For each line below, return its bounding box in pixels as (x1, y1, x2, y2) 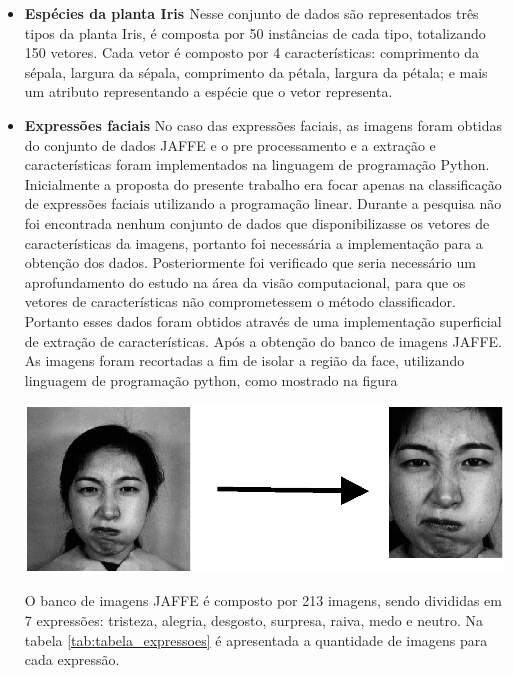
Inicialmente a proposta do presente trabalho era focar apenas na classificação (24, 173, 502, 194)
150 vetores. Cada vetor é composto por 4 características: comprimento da (24, 42, 480, 63)
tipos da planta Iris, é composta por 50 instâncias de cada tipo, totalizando (24, 22, 486, 43)
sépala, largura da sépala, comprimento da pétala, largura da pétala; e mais (24, 61, 488, 82)
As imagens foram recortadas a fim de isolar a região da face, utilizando (24, 350, 465, 371)
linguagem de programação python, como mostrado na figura (24, 369, 398, 390)
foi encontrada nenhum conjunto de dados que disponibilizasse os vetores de (24, 212, 490, 233)
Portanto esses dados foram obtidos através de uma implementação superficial (24, 310, 502, 331)
